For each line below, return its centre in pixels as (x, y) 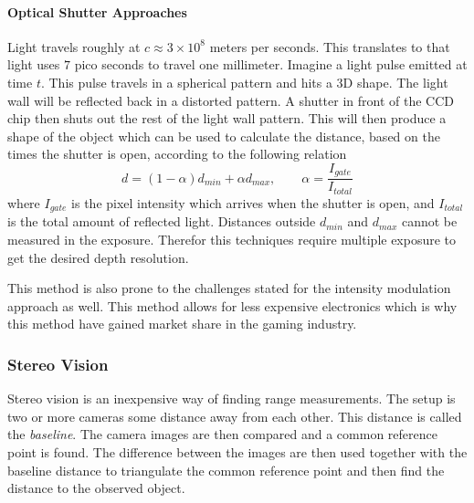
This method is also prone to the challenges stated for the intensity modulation (229, 288)
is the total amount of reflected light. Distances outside (162, 221)
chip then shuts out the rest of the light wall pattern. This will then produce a (227, 118)
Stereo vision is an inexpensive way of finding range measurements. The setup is (232, 398)
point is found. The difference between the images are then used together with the (237, 451)
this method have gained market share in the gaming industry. (182, 324)
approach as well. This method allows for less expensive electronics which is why (232, 305)
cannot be (429, 221)
